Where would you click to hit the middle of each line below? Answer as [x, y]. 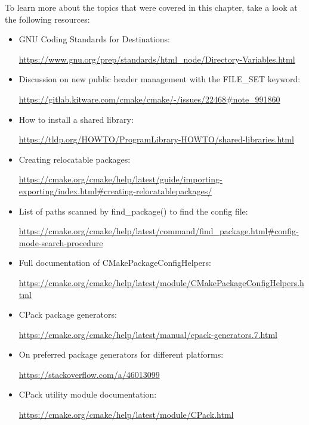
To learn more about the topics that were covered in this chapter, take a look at [151, 7]
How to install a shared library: [76, 119]
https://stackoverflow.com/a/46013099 [89, 374]
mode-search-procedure [61, 242]
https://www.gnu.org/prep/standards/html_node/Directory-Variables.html [157, 59]
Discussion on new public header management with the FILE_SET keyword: [160, 79]
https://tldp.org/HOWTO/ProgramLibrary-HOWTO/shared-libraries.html [156, 139]
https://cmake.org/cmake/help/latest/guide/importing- [120, 179]
